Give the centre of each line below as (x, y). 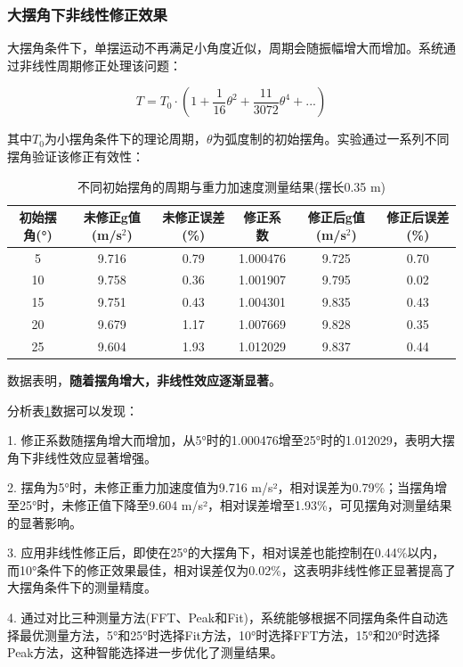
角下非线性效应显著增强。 (82, 457)
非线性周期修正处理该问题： (100, 65)
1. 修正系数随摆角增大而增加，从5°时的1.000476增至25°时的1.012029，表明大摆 (231, 440)
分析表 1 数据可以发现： (73, 410)
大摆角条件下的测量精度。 (82, 587)
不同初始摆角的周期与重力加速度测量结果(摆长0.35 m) (231, 186)
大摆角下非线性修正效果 (87, 14)
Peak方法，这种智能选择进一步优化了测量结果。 (145, 652)
